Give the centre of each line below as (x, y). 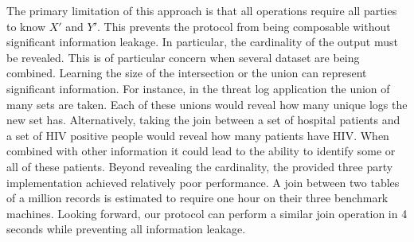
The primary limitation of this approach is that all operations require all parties (202, 10)
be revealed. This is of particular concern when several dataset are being (183, 57)
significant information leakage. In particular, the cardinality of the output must (202, 42)
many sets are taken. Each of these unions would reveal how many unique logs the (207, 104)
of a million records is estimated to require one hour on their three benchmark (197, 198)
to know (26, 26)
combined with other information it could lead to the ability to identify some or (201, 151)
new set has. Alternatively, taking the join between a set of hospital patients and (203, 120)
